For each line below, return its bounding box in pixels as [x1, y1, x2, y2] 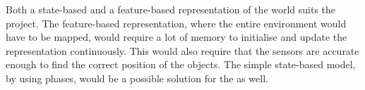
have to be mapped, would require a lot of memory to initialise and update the [6, 30, 347, 44]
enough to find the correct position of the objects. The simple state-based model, [6, 57, 356, 72]
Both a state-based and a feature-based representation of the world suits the [6, 2, 336, 16]
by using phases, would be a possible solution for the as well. [6, 70, 268, 85]
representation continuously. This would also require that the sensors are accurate [6, 43, 359, 58]
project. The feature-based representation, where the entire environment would [6, 15, 347, 30]
